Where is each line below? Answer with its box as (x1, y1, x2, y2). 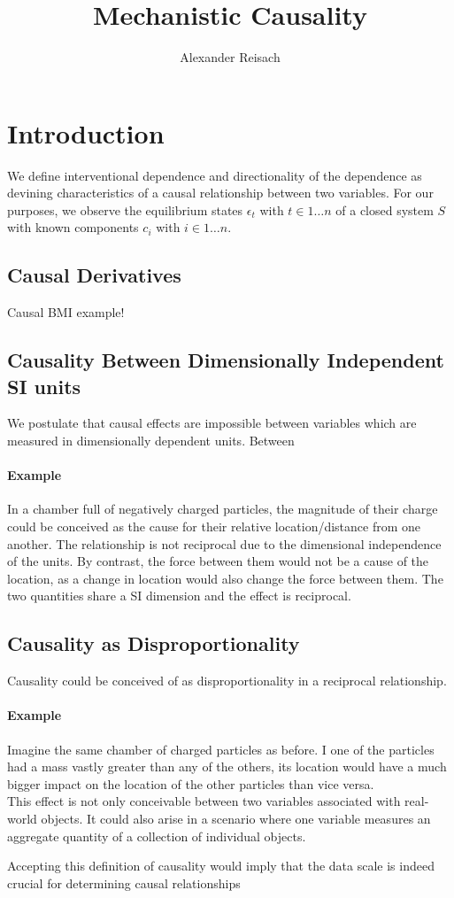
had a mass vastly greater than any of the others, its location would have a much (7, 757, 447, 776)
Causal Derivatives (7, 261, 181, 289)
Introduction (7, 114, 165, 151)
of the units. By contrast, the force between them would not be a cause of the (7, 552, 429, 570)
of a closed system (335, 200, 434, 219)
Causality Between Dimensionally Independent (7, 346, 444, 374)
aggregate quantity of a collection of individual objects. (7, 826, 306, 845)
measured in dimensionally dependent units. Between (7, 431, 295, 450)
